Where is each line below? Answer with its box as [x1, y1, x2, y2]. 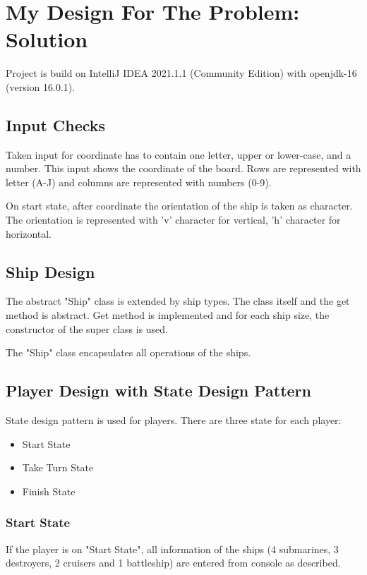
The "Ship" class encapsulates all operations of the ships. [6, 345, 251, 360]
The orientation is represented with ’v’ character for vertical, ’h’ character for [6, 212, 341, 227]
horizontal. [6, 226, 52, 241]
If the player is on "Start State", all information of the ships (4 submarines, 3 [6, 541, 339, 556]
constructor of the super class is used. [6, 321, 169, 336]
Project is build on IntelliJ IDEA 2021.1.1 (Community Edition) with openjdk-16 [6, 66, 357, 80]
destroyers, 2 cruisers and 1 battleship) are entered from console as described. [6, 555, 341, 570]
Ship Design [6, 260, 95, 282]
